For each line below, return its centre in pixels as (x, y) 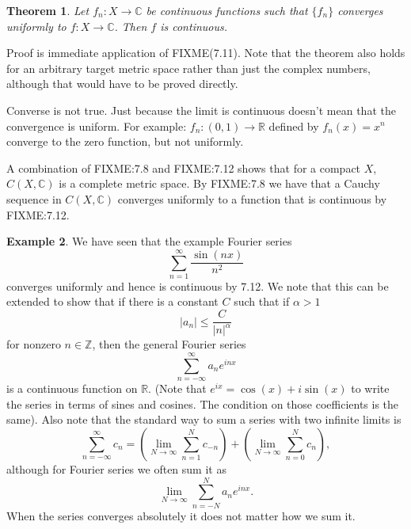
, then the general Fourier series (169, 344)
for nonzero (34, 344)
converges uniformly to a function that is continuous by (252, 198)
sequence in (34, 198)
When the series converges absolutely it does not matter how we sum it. (181, 515)
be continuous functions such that (227, 10)
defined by (294, 126)
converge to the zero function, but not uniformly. (125, 141)
